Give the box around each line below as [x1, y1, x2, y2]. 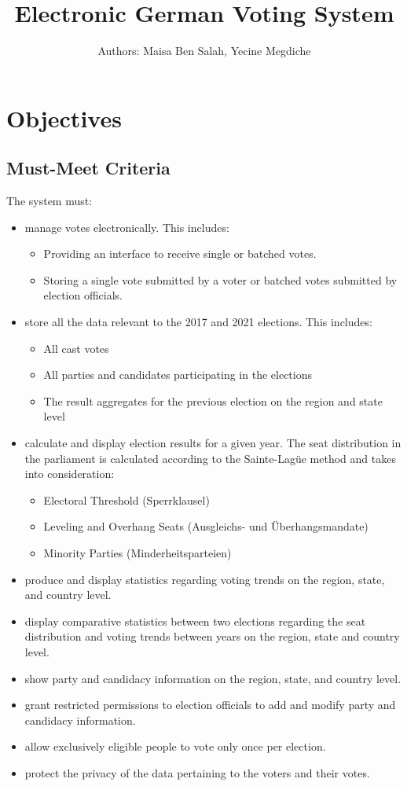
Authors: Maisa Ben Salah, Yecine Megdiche [97, 42, 311, 59]
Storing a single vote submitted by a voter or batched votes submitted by [43, 271, 398, 288]
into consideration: [24, 465, 115, 482]
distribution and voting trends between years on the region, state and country [24, 628, 400, 645]
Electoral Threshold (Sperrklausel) [43, 491, 210, 508]
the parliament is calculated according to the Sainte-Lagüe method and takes [24, 450, 396, 466]
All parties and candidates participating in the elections [43, 366, 312, 383]
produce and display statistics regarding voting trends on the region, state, [24, 571, 385, 587]
